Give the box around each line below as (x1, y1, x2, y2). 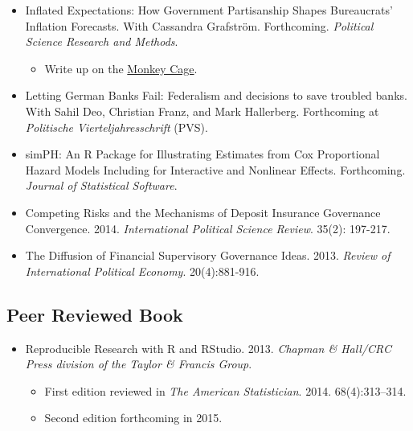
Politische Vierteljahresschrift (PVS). (25, 118, 208, 135)
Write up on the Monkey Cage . (44, 60, 198, 76)
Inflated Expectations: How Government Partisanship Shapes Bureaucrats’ (25, 2, 393, 18)
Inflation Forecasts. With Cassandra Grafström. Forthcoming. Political (25, 17, 374, 34)
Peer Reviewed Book (6, 302, 183, 326)
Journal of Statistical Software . (25, 177, 178, 194)
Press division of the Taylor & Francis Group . (25, 355, 252, 372)
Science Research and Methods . (25, 33, 178, 50)
